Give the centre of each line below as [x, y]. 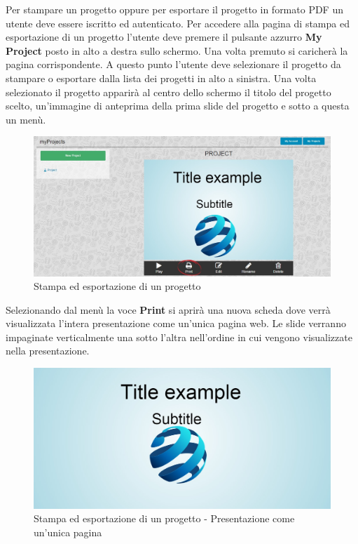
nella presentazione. [48, 351]
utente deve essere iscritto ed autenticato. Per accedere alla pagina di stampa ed [178, 23]
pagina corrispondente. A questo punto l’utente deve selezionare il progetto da [173, 64]
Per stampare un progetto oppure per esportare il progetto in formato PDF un [174, 9]
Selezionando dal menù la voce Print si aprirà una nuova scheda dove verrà [168, 309]
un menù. [26, 119]
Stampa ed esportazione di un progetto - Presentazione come [164, 518]
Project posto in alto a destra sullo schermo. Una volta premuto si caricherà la [177, 50]
